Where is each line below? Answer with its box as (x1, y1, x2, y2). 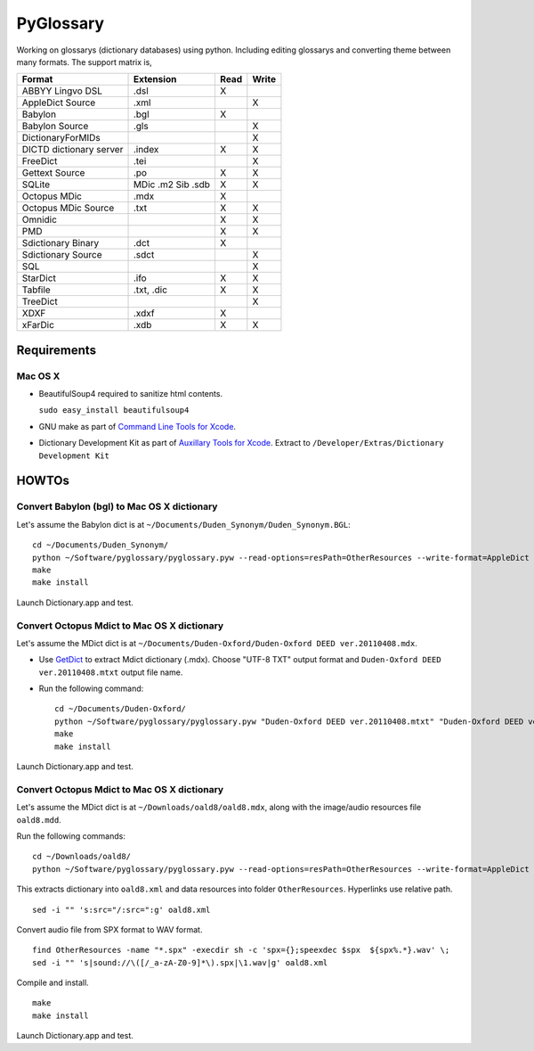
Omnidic (21, 214, 58, 226)
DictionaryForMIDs (21, 132, 101, 144)
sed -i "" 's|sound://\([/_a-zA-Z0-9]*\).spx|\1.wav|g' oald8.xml (32, 957, 328, 967)
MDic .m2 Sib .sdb (133, 178, 211, 191)
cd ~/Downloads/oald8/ (32, 851, 132, 862)
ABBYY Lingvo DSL (21, 85, 102, 97)
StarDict (21, 272, 57, 284)
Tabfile (21, 283, 51, 296)
